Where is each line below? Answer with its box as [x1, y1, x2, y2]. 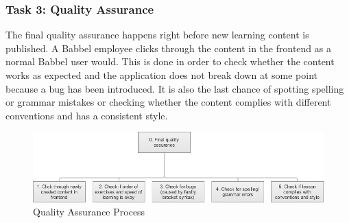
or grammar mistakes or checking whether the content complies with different [5, 95, 331, 109]
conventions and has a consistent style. [5, 108, 168, 122]
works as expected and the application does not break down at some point [5, 68, 317, 82]
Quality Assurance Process [33, 204, 145, 219]
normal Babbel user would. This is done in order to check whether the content [5, 54, 335, 69]
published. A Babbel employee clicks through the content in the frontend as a [5, 40, 331, 55]
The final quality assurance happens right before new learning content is [5, 27, 309, 42]
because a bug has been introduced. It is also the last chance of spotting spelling [5, 81, 344, 95]
